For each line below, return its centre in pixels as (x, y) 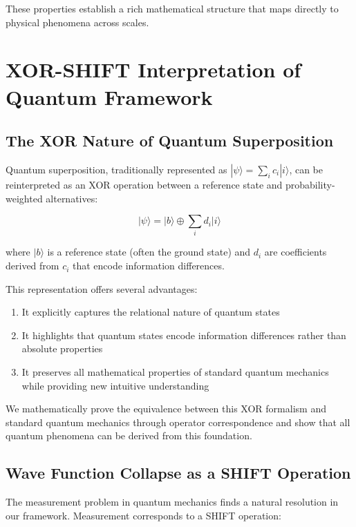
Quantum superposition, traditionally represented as (116, 169)
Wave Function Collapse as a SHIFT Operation (178, 473)
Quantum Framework (109, 96)
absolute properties (62, 348)
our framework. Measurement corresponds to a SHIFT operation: (143, 515)
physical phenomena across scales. (77, 22)
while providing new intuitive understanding (115, 385)
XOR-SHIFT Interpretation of (153, 69)
